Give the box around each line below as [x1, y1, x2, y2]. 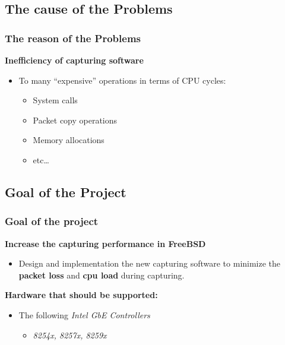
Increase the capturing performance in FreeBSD [5, 237, 206, 249]
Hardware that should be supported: [5, 289, 158, 301]
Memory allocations [33, 134, 104, 146]
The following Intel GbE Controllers [18, 308, 150, 321]
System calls [33, 94, 78, 106]
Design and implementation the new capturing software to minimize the [18, 257, 281, 270]
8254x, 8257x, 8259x [33, 328, 107, 341]
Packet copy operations [33, 113, 118, 126]
